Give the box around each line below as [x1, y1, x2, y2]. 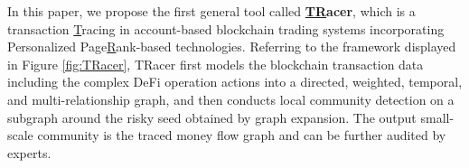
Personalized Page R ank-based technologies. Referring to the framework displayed [7, 37, 456, 56]
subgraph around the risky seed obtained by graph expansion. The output [7, 107, 417, 126]
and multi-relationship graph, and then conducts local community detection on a [7, 89, 455, 108]
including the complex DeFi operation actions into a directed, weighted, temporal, [7, 72, 463, 91]
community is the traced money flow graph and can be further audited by [37, 126, 446, 145]
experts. [7, 143, 52, 162]
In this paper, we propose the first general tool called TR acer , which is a [7, 2, 416, 20]
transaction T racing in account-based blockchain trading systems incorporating [7, 19, 445, 38]
